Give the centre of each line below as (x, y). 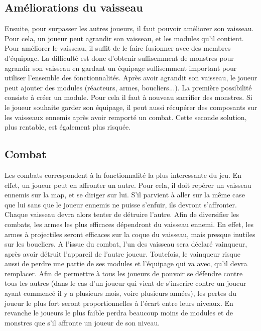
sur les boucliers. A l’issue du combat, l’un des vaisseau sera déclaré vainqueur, (126, 244)
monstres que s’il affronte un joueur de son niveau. (82, 322)
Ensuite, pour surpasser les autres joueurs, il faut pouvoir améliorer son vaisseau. (129, 28)
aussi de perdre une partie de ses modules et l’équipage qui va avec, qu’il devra (126, 263)
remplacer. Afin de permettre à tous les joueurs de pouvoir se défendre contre (124, 273)
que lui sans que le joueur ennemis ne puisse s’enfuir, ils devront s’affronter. (121, 204)
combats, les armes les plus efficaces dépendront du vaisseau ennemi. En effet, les (129, 224)
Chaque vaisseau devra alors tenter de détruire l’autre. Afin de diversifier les (122, 214)
